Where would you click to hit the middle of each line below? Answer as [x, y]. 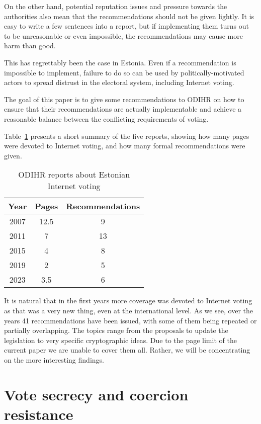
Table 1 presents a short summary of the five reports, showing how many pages [127, 136]
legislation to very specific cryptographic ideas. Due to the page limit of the [120, 340]
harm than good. [30, 46]
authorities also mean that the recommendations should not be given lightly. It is [129, 16]
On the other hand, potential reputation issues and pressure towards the [116, 6]
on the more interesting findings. [54, 359]
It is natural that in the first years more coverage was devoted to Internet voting [128, 301]
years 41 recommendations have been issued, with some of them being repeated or [130, 320]
